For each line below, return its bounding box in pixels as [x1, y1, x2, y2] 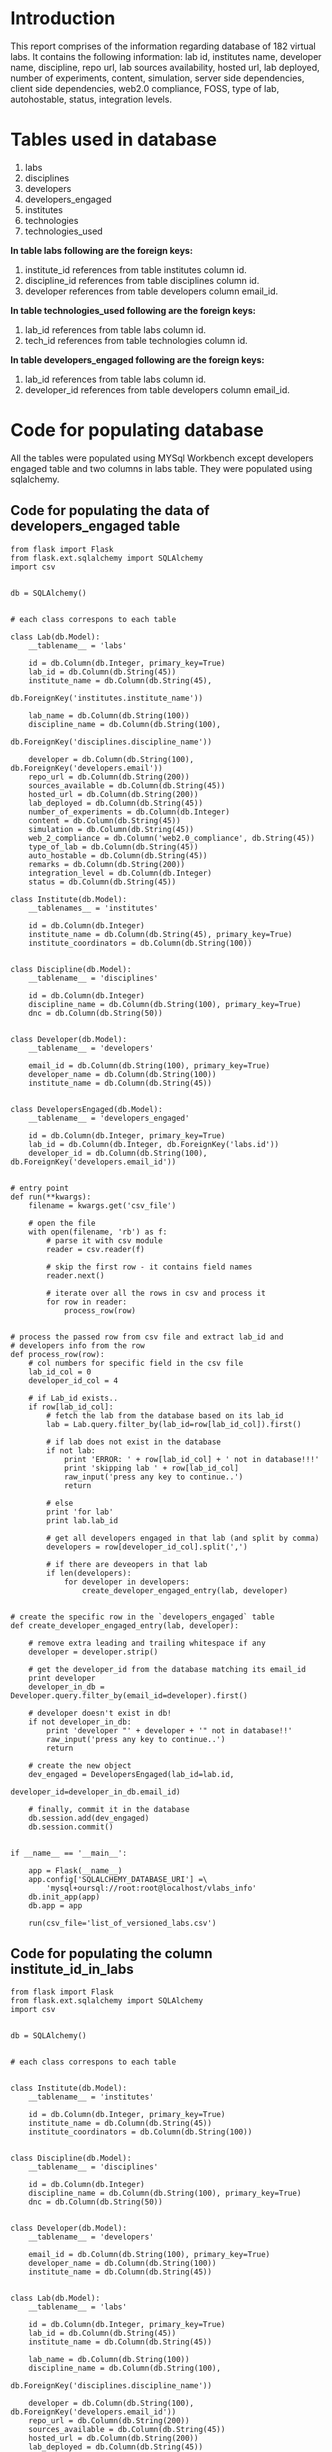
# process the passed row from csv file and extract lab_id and [10, 1332, 284, 1342]
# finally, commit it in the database [28, 1804, 190, 1814]
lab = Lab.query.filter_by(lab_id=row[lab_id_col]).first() [46, 1419, 302, 1429]
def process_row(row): [10, 1349, 105, 1359]
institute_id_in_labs [10, 1961, 134, 1978]
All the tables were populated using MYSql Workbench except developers [10, 452, 314, 464]
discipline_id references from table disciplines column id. [24, 274, 260, 286]
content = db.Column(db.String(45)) [28, 815, 182, 826]
